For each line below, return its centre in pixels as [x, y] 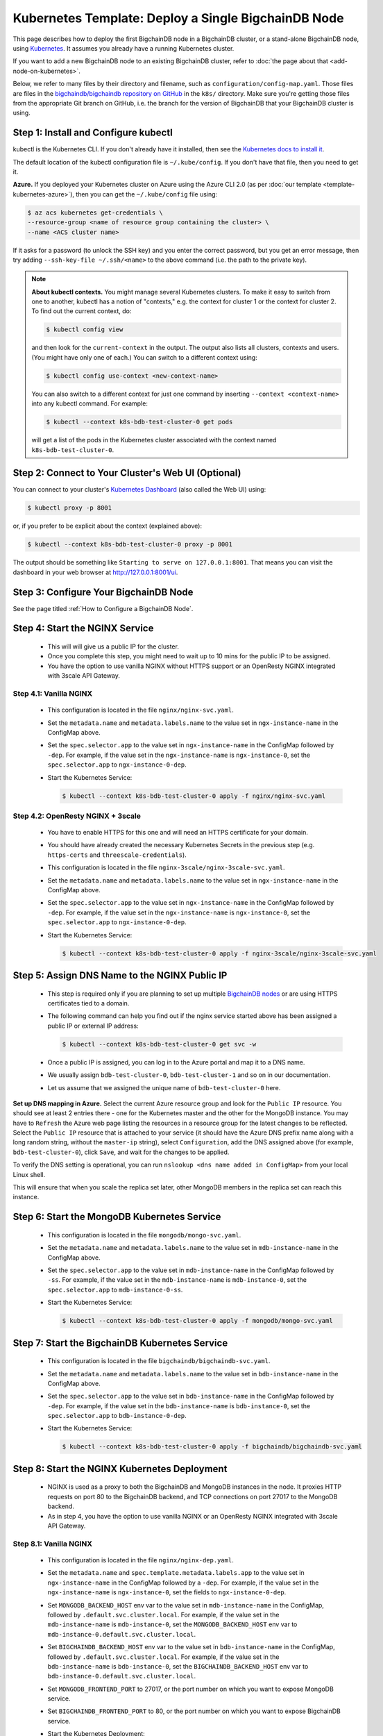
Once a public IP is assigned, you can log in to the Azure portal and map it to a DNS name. [176, 1062]
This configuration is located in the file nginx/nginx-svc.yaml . [141, 710]
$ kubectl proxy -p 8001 [70, 508]
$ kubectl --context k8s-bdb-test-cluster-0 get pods [139, 422]
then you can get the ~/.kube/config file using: [146, 194]
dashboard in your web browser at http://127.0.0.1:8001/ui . [95, 572]
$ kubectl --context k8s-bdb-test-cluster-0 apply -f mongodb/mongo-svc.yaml [197, 1321]
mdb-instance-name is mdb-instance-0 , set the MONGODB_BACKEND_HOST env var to [172, 1624]
